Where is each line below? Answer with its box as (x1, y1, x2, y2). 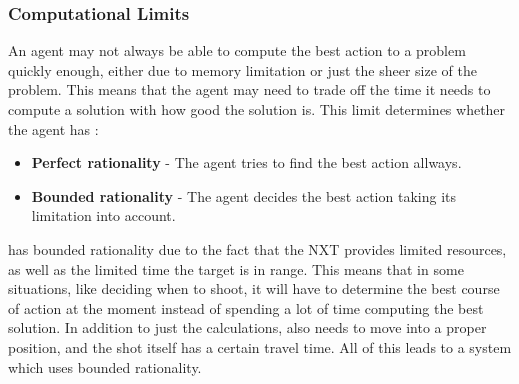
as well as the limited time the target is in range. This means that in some (8, 258, 464, 279)
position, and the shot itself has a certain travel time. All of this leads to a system (8, 336, 512, 357)
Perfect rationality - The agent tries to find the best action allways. (31, 152, 462, 173)
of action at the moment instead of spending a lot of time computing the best (8, 297, 484, 318)
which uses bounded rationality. (8, 356, 202, 377)
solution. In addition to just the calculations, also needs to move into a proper (8, 317, 487, 338)
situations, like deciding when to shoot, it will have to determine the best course (8, 278, 500, 299)
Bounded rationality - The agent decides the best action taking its (31, 185, 456, 206)
